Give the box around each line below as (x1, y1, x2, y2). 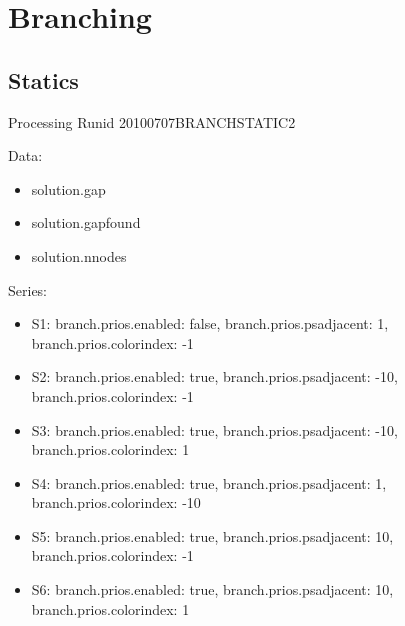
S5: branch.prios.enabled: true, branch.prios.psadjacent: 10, (31, 525, 394, 546)
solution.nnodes (31, 245, 127, 266)
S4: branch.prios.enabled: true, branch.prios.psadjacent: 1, (31, 472, 387, 493)
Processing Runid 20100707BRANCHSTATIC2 (8, 111, 296, 132)
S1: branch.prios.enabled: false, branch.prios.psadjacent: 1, (31, 313, 389, 334)
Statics (8, 64, 79, 95)
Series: (8, 279, 48, 300)
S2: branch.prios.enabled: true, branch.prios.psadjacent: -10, (31, 366, 398, 387)
